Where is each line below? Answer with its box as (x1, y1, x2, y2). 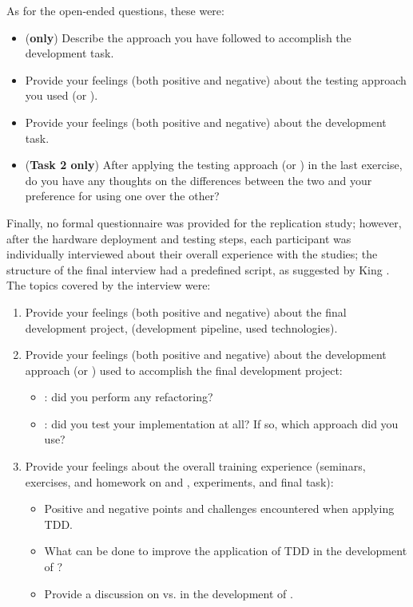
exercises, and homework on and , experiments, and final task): (25, 473, 334, 490)
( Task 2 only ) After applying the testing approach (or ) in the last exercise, (25, 156, 403, 173)
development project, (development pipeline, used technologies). (25, 319, 338, 336)
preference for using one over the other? (25, 187, 220, 204)
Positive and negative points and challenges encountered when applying (44, 500, 395, 517)
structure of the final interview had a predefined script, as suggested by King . (6, 261, 390, 278)
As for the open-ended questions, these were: (6, 2, 224, 18)
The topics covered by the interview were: (6, 277, 211, 294)
